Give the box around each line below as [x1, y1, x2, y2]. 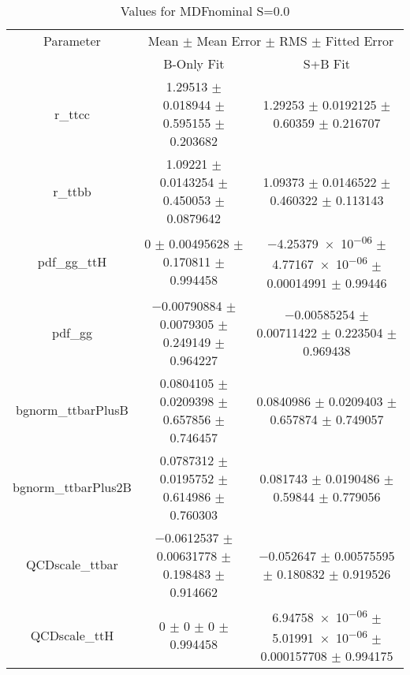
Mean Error [196, 32, 262, 50]
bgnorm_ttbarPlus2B [13, 478, 132, 497]
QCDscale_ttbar [26, 555, 118, 574]
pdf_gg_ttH [37, 252, 107, 271]
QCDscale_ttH [30, 625, 114, 644]
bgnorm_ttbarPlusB [16, 401, 129, 420]
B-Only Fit [163, 54, 225, 73]
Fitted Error [325, 32, 394, 50]
